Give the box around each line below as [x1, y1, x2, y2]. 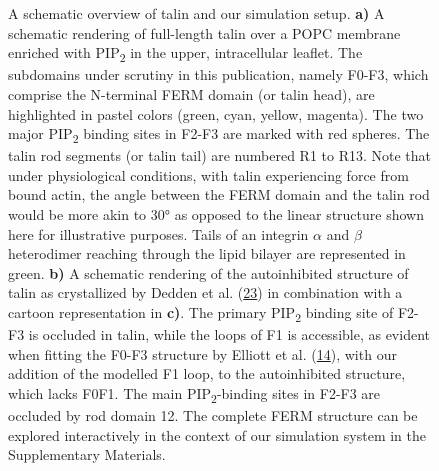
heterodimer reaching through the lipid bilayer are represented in [8, 243, 406, 264]
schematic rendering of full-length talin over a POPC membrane [8, 22, 401, 43]
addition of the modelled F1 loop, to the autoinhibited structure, [8, 363, 406, 384]
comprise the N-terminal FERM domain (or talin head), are [8, 83, 375, 104]
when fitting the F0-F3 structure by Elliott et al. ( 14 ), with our [8, 343, 397, 364]
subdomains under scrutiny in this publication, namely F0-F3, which [8, 64, 429, 85]
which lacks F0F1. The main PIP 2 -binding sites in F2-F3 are [8, 382, 381, 406]
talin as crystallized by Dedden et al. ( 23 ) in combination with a [8, 282, 403, 303]
